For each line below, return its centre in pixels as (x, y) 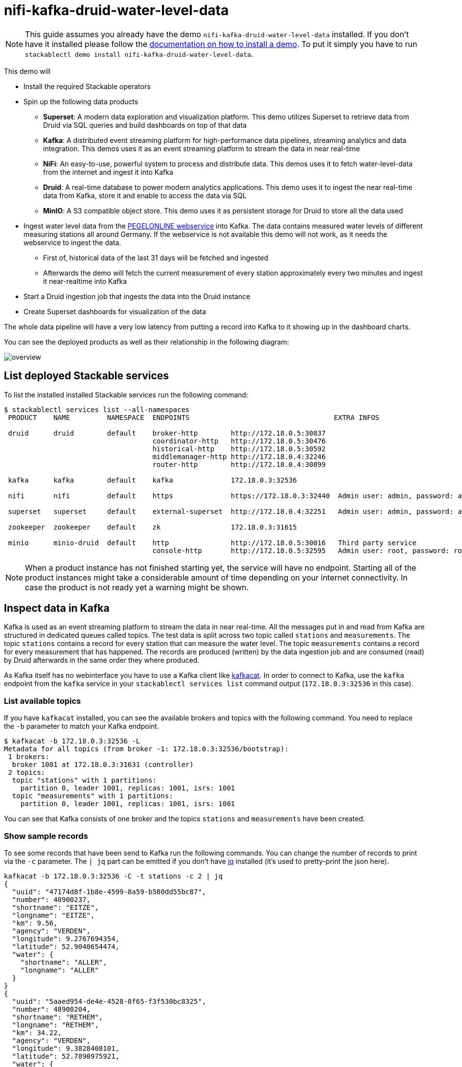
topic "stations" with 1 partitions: (84, 780)
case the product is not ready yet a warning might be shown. (137, 587)
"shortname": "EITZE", (55, 907)
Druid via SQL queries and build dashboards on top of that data (145, 125)
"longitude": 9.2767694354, (66, 939)
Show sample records (46, 836)
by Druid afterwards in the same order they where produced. (102, 660)
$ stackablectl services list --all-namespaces (97, 409)
